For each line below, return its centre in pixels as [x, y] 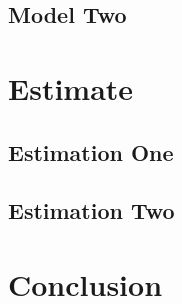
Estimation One [91, 151]
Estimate [71, 87]
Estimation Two [91, 210]
